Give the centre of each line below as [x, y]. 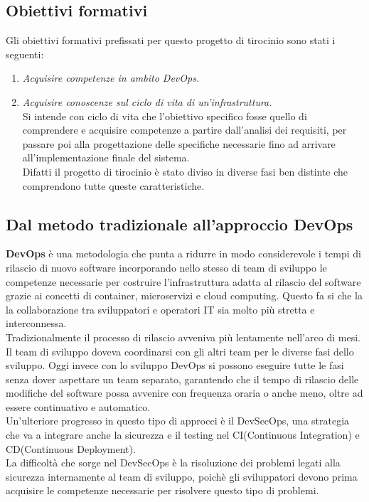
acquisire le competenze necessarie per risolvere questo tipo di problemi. [162, 490]
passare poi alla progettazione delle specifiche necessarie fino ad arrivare [179, 143]
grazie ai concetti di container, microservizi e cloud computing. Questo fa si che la [184, 295]
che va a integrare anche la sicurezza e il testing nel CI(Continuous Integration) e [183, 435]
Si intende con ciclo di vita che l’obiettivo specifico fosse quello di [165, 116]
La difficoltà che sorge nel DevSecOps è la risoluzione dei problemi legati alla [173, 463]
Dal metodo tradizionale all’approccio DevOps [180, 224]
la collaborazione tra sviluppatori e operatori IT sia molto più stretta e [160, 309]
